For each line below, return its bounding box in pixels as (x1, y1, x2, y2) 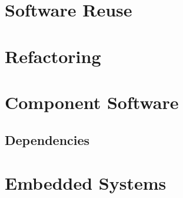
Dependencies (5, 130, 90, 148)
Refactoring (5, 44, 101, 68)
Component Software (5, 90, 179, 114)
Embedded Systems (5, 171, 167, 195)
